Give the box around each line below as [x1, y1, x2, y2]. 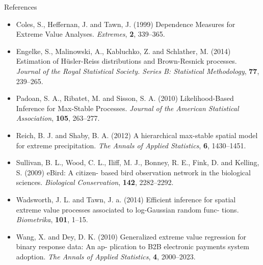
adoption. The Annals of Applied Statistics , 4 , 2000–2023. [16, 251, 196, 261]
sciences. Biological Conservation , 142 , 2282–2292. [16, 177, 174, 188]
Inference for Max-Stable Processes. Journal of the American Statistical [16, 102, 239, 113]
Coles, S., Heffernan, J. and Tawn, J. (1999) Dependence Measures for [16, 18, 235, 29]
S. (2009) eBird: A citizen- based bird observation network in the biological [16, 167, 251, 177]
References [4, 2, 37, 12]
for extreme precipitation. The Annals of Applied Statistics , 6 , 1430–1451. [16, 140, 246, 150]
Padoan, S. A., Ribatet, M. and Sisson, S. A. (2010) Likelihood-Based [16, 93, 234, 103]
